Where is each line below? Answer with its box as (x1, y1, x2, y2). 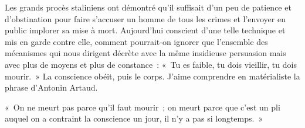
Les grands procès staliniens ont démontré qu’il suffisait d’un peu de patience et (5, 1, 292, 13)
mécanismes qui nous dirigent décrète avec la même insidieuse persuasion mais (5, 47, 286, 59)
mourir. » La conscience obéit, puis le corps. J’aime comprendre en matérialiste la (5, 70, 300, 82)
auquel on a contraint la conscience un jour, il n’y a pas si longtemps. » (5, 112, 263, 124)
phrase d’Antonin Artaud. (5, 81, 98, 94)
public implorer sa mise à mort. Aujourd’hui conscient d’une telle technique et (5, 24, 286, 36)
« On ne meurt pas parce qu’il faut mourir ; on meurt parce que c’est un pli (5, 101, 280, 113)
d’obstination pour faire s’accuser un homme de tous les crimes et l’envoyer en (5, 12, 286, 25)
